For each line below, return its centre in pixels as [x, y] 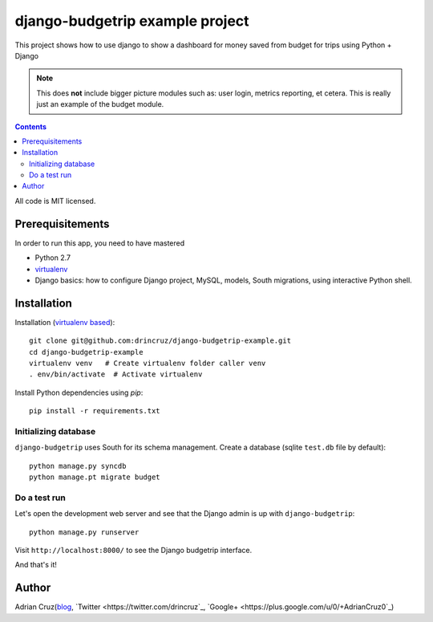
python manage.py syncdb [78, 466]
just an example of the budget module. [100, 104]
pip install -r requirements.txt [95, 411]
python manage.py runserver [84, 532]
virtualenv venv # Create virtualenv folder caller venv [148, 363]
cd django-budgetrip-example [86, 352]
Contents [31, 126]
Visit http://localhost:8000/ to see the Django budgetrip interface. [134, 551]
